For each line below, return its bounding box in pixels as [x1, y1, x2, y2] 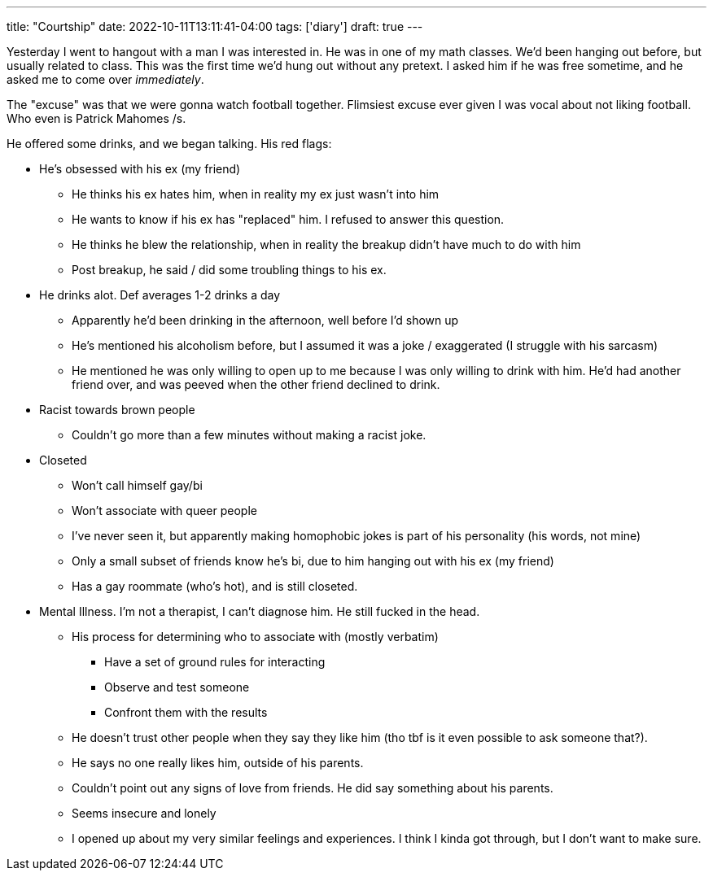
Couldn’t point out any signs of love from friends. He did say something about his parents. [72, 781, 553, 795]
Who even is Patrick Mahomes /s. [7, 111, 186, 125]
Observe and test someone [104, 680, 250, 694]
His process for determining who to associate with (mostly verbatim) [72, 630, 439, 644]
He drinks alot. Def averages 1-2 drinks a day [39, 288, 281, 302]
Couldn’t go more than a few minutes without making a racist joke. [72, 428, 426, 442]
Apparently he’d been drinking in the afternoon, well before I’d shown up [72, 313, 459, 327]
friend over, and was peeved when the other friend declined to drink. [72, 377, 440, 391]
